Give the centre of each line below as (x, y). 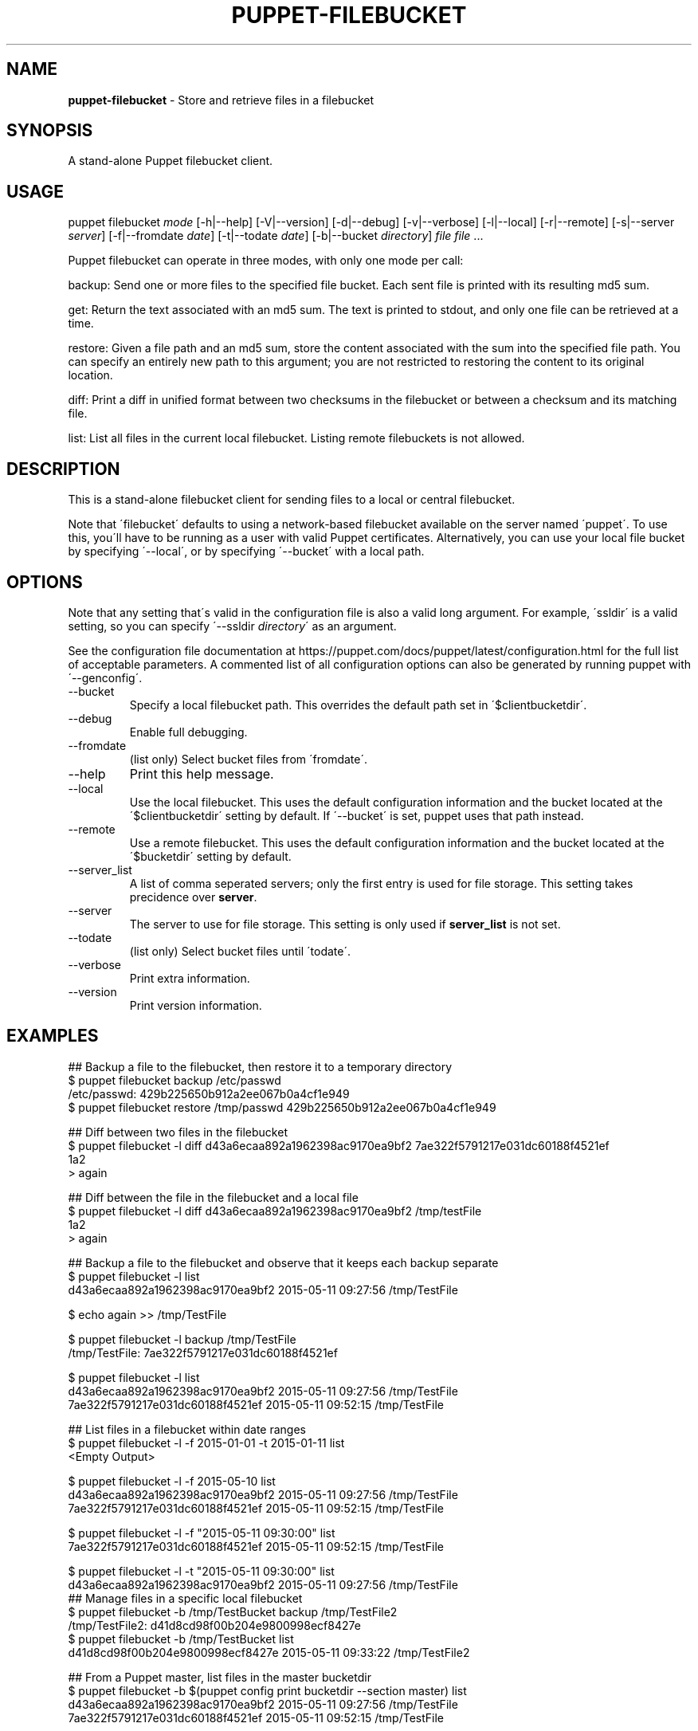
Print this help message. (202, 773)
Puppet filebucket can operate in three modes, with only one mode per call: (266, 261)
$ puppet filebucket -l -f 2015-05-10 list (172, 1481)
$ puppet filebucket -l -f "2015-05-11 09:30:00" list (202, 1533)
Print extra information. (190, 978)
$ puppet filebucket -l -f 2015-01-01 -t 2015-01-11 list (206, 1442)
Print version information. (196, 1005)
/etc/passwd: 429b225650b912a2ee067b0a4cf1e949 (209, 1093)
